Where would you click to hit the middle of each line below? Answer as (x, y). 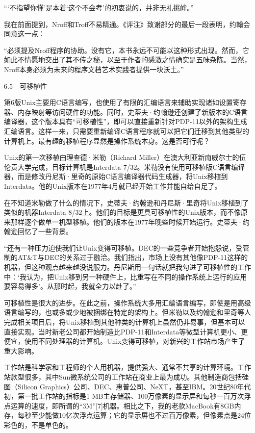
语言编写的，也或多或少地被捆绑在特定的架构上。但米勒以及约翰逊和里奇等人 (127, 312)
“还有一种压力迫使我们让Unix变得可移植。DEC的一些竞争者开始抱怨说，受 (123, 247)
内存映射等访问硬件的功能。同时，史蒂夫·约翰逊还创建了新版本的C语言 (132, 112)
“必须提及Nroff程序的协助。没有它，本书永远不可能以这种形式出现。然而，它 (127, 50)
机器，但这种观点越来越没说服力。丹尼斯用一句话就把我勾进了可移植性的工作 (127, 267)
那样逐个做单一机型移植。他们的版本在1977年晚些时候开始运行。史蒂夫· (127, 221)
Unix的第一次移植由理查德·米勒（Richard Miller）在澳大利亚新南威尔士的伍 (125, 157)
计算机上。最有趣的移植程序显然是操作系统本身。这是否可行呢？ (107, 140)
